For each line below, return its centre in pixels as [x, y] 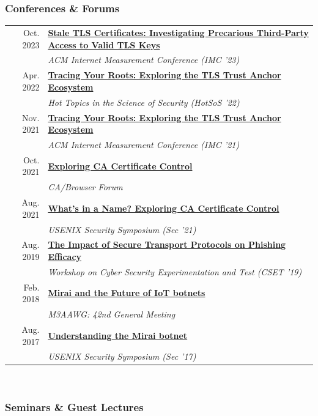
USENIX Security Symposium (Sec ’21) [122, 229]
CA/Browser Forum [85, 187]
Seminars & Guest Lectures [74, 407]
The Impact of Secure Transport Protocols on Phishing [167, 244]
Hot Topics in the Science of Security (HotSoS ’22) [144, 102]
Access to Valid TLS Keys [104, 44]
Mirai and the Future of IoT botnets [127, 293]
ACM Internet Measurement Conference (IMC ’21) [144, 144]
